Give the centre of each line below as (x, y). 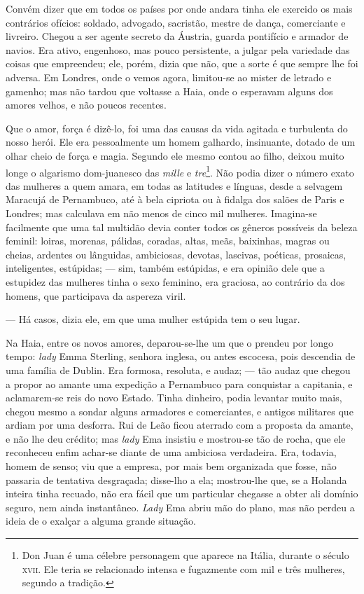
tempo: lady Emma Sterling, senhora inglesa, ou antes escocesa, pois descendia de (181, 356)
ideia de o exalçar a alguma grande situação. (101, 521)
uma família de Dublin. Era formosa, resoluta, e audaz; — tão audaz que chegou (178, 369)
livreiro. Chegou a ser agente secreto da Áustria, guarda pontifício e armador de (177, 36)
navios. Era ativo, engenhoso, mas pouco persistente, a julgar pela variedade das (178, 49)
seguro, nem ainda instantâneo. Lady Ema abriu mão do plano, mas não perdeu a (180, 507)
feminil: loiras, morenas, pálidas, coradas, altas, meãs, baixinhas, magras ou (168, 241)
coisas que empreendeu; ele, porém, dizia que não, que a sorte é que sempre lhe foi (182, 63)
